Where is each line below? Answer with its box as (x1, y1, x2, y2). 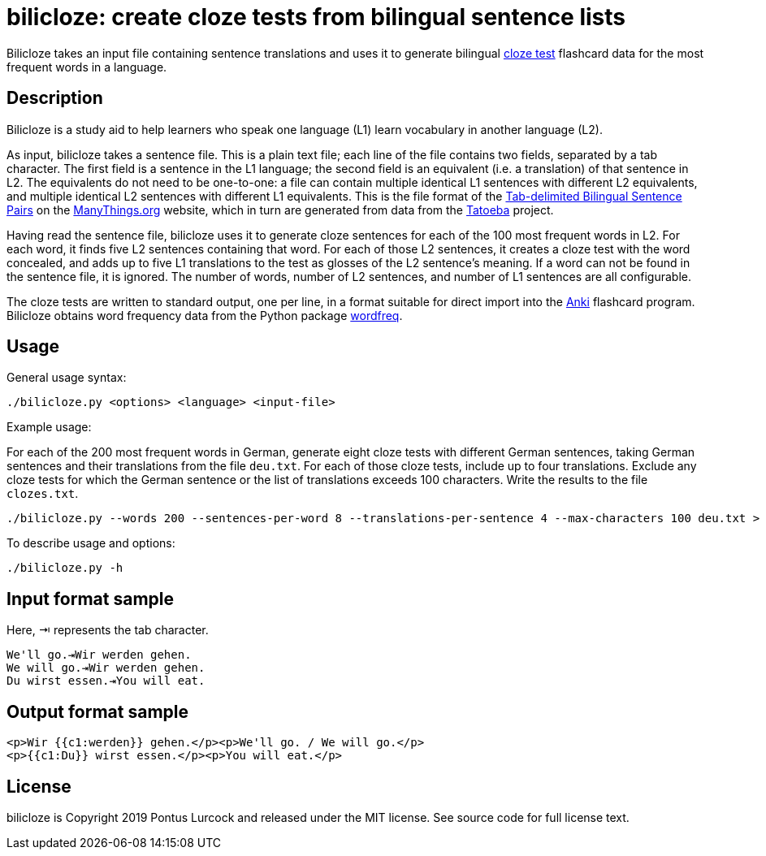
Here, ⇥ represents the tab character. (6, 623, 209, 638)
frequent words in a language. (6, 59, 167, 74)
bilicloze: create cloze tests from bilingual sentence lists (6, 3, 626, 31)
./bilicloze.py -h (6, 561, 123, 575)
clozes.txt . (6, 486, 79, 501)
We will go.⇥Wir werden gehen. (6, 661, 206, 675)
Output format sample (6, 701, 188, 722)
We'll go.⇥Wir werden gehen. (6, 648, 192, 662)
